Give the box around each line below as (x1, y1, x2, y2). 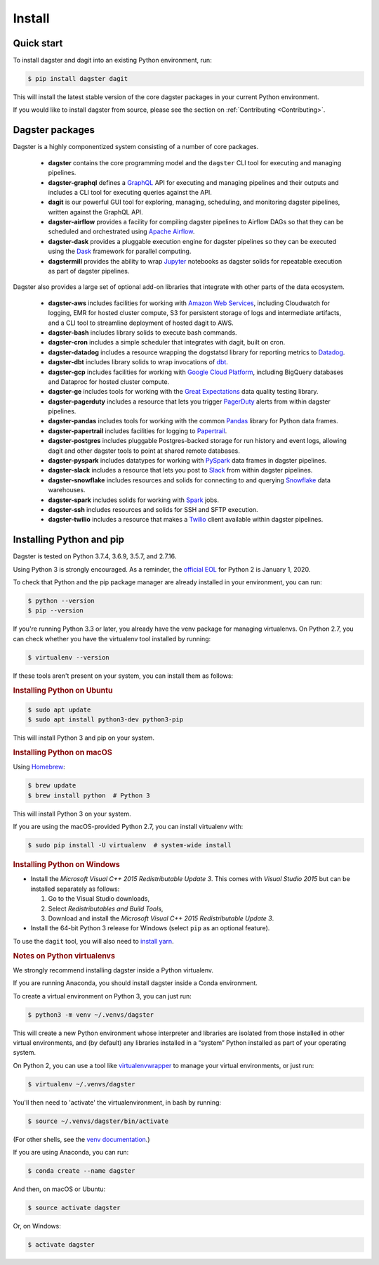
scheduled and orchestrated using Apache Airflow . (48, 227, 195, 236)
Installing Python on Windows (13, 860, 121, 870)
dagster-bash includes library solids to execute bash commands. (48, 328, 238, 337)
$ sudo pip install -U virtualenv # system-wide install (27, 841, 232, 849)
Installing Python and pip (13, 534, 125, 546)
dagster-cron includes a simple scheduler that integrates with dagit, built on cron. (48, 338, 286, 347)
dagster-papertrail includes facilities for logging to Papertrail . (48, 426, 227, 435)
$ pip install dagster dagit (27, 75, 128, 83)
